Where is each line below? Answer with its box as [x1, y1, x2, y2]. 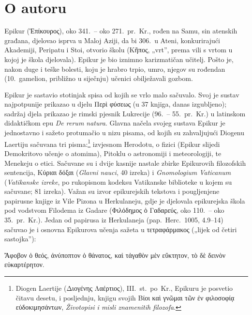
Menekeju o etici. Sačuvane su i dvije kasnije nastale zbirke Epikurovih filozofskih [4, 157, 246, 168]
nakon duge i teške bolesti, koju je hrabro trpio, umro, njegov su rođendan [4, 63, 225, 74]
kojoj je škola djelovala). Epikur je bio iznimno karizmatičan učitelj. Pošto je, [4, 54, 234, 64]
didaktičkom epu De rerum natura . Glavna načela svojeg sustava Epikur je [4, 118, 225, 128]
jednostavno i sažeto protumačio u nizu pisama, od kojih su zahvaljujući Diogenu [4, 127, 245, 138]
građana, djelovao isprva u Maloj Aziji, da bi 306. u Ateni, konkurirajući [4, 35, 220, 45]
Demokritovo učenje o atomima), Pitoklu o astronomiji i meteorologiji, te [4, 148, 222, 158]
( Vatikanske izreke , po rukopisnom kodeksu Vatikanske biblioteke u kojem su [4, 176, 232, 187]
